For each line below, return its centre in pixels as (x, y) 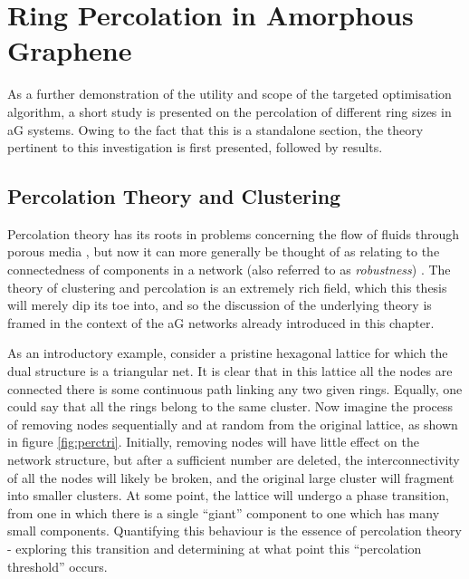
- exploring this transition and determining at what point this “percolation (215, 548)
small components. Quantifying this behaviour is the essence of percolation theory (234, 531)
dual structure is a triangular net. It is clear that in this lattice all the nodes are (230, 371)
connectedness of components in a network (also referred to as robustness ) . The (229, 270)
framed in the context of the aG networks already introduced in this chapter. (221, 322)
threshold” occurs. (57, 566)
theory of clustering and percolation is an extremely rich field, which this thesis (227, 287)
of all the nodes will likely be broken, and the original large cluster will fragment (231, 477)
